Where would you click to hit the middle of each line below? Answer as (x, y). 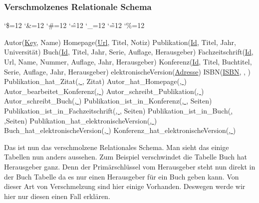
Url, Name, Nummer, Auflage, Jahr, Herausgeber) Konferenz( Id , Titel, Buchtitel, (128, 61)
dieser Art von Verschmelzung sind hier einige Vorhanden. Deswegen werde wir (125, 186)
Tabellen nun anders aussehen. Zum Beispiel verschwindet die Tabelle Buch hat (126, 157)
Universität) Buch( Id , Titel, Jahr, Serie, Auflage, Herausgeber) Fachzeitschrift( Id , (129, 52)
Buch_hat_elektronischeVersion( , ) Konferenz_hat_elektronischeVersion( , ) (120, 130)
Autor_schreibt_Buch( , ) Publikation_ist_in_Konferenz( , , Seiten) (108, 101)
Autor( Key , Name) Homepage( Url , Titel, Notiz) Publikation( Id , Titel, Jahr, (120, 42)
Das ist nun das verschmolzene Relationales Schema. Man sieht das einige (117, 147)
